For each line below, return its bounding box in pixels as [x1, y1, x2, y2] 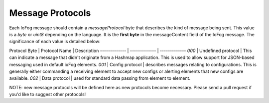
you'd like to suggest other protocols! [9, 92, 86, 98]
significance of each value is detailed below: [9, 39, 101, 45]
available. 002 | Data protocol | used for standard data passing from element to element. [9, 75, 191, 81]
